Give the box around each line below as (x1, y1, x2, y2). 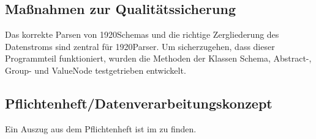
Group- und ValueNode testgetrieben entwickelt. (5, 63, 186, 76)
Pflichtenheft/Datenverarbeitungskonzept (5, 93, 273, 112)
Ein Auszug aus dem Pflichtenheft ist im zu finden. (5, 122, 197, 135)
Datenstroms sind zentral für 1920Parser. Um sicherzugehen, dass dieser (5, 40, 275, 52)
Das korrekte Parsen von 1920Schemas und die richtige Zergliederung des (5, 28, 279, 41)
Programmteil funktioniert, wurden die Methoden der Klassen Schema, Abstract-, (5, 52, 312, 65)
